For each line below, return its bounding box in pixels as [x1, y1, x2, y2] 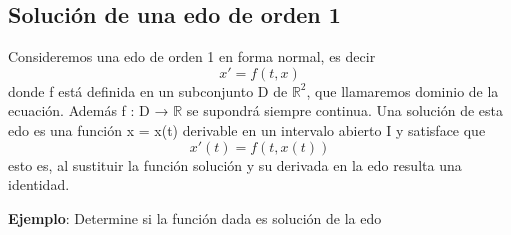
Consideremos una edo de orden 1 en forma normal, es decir [8, 46, 376, 67]
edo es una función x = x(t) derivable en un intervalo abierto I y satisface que [8, 119, 486, 140]
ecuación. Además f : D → [8, 100, 169, 121]
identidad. [8, 174, 70, 195]
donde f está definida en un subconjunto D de [8, 80, 288, 101]
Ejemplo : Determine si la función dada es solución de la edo [8, 207, 382, 228]
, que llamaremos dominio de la [306, 80, 499, 101]
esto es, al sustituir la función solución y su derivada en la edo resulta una [8, 154, 462, 175]
